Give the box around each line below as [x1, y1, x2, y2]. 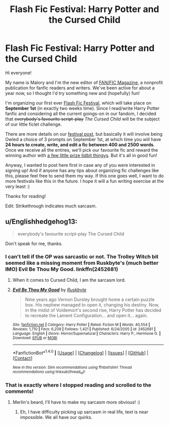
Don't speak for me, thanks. [5, 240, 63, 247]
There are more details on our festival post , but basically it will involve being [5, 131, 162, 137]
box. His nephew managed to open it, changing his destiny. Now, [25, 302, 159, 308]
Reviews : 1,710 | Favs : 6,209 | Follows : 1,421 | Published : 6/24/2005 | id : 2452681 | [12, 327, 156, 332]
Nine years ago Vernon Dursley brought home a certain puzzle [25, 296, 155, 302]
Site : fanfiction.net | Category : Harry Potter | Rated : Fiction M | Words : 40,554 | [12, 323, 150, 328]
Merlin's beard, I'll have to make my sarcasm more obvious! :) [12, 399, 140, 405]
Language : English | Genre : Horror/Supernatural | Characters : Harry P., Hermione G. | [12, 331, 161, 336]
